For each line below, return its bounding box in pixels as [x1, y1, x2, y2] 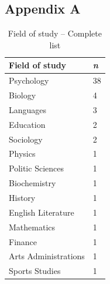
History [9, 191, 36, 203]
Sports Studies [9, 265, 61, 277]
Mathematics [9, 220, 56, 233]
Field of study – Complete [8, 27, 102, 39]
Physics [9, 147, 36, 160]
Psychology [9, 74, 49, 87]
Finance [9, 235, 37, 247]
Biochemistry [9, 177, 56, 189]
